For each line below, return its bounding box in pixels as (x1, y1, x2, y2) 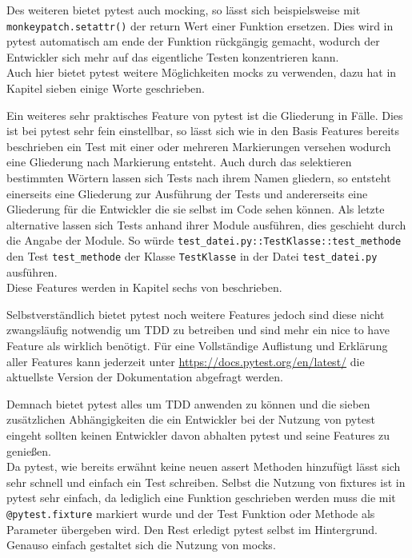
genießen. (6, 442, 51, 459)
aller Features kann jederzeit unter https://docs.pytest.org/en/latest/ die (6, 353, 365, 369)
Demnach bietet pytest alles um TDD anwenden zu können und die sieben (6, 395, 370, 412)
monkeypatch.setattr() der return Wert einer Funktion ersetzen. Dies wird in (6, 17, 394, 34)
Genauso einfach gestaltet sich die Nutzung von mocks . (6, 536, 276, 553)
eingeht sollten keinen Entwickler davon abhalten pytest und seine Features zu (6, 427, 390, 444)
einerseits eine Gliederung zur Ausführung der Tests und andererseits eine (6, 185, 368, 201)
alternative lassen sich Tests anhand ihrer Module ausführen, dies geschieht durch (6, 216, 406, 233)
